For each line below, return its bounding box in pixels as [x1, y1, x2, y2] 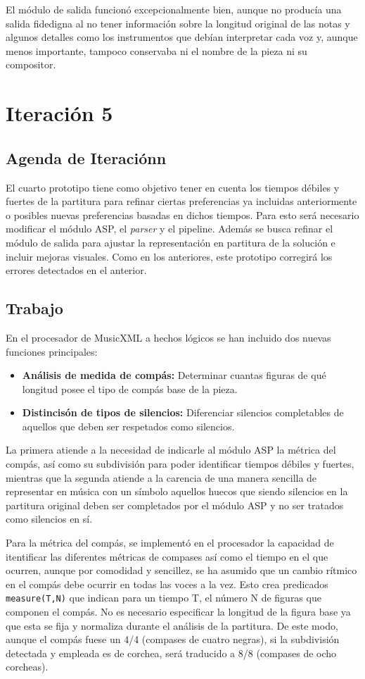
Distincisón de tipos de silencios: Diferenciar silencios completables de [22, 405, 344, 420]
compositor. [6, 57, 56, 72]
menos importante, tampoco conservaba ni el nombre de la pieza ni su [6, 43, 307, 58]
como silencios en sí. [6, 511, 93, 526]
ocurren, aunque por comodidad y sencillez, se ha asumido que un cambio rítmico [6, 563, 357, 578]
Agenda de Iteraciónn [6, 147, 167, 168]
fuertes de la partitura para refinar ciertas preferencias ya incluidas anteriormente [6, 194, 357, 208]
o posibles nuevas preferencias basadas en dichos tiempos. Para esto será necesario [6, 207, 359, 222]
